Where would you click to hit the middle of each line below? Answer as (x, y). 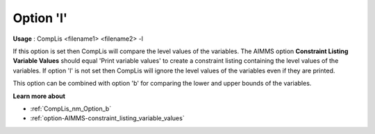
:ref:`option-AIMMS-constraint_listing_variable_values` (107, 118)
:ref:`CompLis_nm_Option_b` (71, 108)
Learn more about (39, 96)
